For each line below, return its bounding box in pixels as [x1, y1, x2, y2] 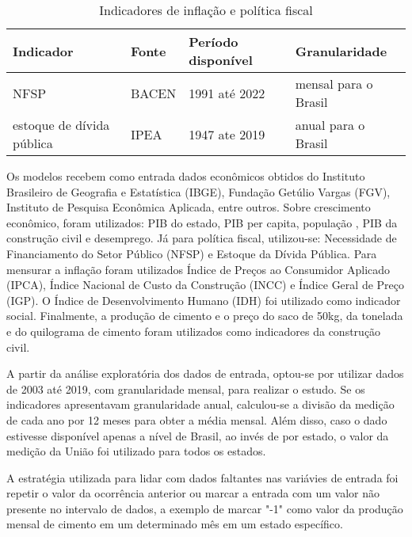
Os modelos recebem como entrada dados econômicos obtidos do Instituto [6, 168, 365, 184]
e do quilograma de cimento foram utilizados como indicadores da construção [6, 322, 381, 339]
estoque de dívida [13, 116, 110, 134]
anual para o [295, 116, 365, 134]
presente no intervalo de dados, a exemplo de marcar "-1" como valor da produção [6, 500, 403, 516]
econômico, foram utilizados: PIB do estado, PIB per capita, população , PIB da [6, 214, 398, 230]
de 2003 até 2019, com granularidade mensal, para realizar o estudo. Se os [6, 380, 365, 397]
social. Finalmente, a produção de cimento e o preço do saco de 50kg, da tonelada [6, 307, 403, 324]
